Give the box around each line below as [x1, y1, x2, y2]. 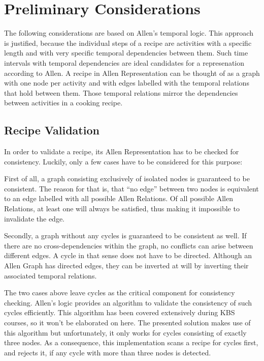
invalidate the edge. [4, 213, 64, 224]
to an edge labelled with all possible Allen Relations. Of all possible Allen [4, 193, 233, 204]
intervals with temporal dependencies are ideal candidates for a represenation [4, 57, 245, 68]
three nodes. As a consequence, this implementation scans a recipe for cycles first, [4, 337, 258, 348]
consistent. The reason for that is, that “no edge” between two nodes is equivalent [4, 183, 259, 193]
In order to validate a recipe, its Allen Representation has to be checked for [4, 146, 239, 157]
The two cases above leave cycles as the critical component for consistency [4, 287, 235, 298]
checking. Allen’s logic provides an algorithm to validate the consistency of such [4, 297, 252, 308]
